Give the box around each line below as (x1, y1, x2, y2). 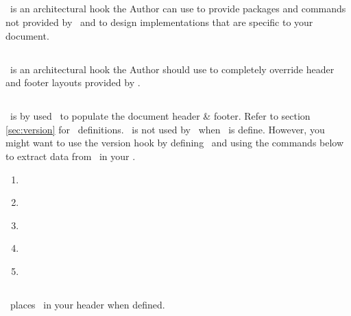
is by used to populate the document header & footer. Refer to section (10, 109, 311, 123)
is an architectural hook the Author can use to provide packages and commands (10, 1, 346, 16)
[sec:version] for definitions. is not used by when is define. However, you (5, 122, 325, 136)
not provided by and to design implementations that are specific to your (5, 14, 313, 29)
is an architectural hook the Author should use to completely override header (10, 62, 335, 76)
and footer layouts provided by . (5, 75, 141, 90)
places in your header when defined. (10, 297, 165, 311)
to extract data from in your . (5, 148, 136, 163)
